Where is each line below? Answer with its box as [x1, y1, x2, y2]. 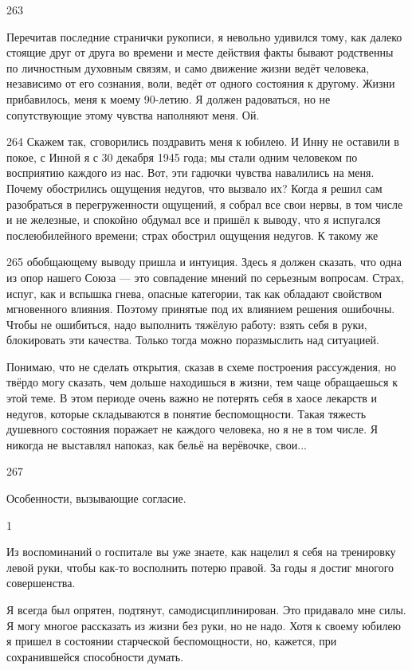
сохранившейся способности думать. [6, 648, 184, 664]
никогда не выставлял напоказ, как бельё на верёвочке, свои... [6, 436, 307, 453]
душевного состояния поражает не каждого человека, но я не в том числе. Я [6, 421, 379, 437]
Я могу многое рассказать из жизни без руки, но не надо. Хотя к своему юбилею [6, 617, 402, 633]
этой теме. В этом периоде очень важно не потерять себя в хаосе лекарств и [6, 390, 378, 406]
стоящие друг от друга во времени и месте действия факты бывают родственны [6, 44, 394, 61]
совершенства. [6, 574, 76, 591]
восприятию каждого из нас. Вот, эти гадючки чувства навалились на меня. [6, 164, 375, 181]
